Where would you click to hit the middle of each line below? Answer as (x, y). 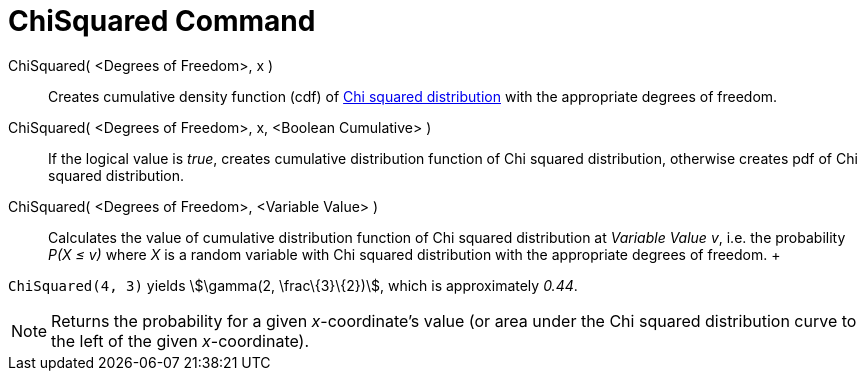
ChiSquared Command (162, 21)
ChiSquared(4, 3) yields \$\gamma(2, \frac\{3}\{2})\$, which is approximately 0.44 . (293, 285)
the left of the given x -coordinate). (180, 340)
